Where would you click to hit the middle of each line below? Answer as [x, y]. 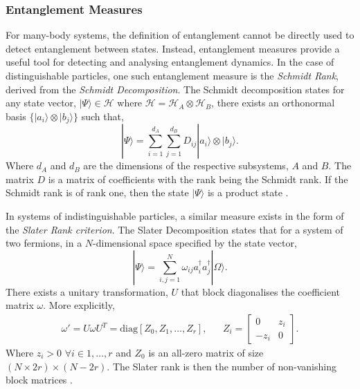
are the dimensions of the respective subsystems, [186, 165]
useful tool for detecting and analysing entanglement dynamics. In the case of [170, 62]
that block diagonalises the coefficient [260, 291]
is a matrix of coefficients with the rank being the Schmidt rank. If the [198, 179]
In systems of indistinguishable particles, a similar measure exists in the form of [175, 216]
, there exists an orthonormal [273, 103]
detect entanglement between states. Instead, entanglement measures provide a [173, 48]
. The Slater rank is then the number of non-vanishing [222, 366]
